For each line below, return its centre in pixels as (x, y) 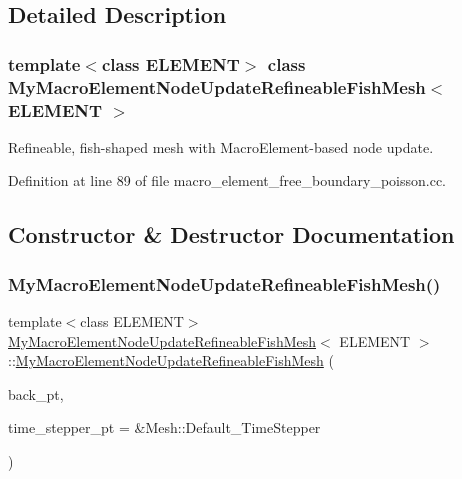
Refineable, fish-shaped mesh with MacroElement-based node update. (221, 146)
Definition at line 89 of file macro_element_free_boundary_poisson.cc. (227, 180)
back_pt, (36, 393)
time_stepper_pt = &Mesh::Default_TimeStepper (164, 427)
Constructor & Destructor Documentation (231, 234)
